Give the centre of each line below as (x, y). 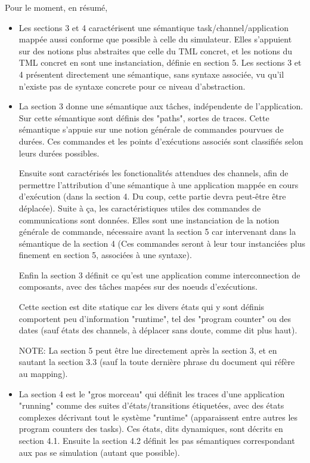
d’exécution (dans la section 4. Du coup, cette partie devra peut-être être (152, 196)
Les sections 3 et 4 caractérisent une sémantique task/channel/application (154, 27)
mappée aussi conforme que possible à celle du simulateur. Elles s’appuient (155, 39)
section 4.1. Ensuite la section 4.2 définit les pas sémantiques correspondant (157, 440)
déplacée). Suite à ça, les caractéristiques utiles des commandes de (140, 208)
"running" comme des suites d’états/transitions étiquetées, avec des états (151, 405)
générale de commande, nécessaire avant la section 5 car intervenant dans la (157, 231)
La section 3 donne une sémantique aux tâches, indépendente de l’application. (161, 106)
